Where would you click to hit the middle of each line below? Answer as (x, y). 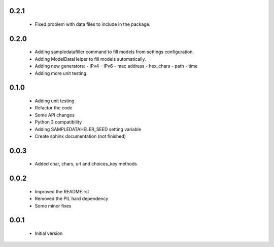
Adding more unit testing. (61, 73)
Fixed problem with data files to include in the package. (93, 24)
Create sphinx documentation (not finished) (80, 136)
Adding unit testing (55, 101)
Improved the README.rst (62, 191)
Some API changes (55, 115)
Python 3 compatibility (58, 122)
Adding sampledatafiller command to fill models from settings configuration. (114, 52)
